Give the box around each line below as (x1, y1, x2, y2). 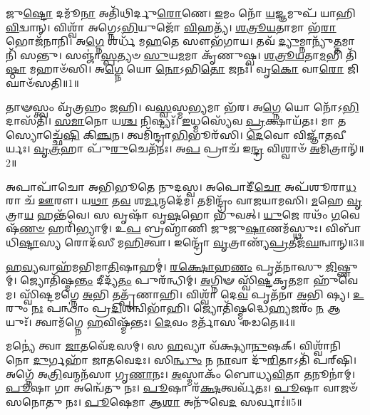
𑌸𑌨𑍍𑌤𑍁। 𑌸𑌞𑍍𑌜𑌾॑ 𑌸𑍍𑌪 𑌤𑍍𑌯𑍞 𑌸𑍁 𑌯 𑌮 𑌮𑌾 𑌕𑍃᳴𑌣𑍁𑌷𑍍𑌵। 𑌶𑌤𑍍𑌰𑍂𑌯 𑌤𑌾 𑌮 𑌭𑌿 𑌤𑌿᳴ (20, 47, 357, 62)
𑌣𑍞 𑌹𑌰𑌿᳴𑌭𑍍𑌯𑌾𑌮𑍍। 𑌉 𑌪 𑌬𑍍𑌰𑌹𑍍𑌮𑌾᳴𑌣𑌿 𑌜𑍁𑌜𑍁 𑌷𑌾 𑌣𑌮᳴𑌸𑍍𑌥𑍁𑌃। (19, 221, 322, 236)
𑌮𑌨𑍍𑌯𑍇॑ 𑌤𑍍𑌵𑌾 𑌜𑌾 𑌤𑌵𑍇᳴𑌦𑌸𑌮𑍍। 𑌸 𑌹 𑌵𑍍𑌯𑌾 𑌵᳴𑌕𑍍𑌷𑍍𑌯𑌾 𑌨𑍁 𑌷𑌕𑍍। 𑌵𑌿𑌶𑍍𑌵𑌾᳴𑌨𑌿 (6, 338, 341, 353)
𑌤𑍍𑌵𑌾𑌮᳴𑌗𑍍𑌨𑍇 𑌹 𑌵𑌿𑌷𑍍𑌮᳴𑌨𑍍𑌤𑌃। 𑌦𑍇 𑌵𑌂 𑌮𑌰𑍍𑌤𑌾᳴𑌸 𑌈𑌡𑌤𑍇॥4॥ (35, 314, 296, 329)
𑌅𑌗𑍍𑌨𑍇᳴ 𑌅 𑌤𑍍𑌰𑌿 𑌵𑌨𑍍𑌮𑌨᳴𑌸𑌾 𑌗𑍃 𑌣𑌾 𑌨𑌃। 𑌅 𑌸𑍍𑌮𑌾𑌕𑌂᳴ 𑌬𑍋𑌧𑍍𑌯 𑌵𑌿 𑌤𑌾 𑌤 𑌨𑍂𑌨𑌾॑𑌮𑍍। (6, 366, 356, 381)
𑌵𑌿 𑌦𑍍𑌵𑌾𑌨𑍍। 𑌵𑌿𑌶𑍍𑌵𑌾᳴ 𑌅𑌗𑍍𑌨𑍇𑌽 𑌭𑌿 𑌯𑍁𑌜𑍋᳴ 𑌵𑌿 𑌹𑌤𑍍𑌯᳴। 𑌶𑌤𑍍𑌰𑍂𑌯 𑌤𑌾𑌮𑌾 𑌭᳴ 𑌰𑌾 (6, 19, 336, 34)
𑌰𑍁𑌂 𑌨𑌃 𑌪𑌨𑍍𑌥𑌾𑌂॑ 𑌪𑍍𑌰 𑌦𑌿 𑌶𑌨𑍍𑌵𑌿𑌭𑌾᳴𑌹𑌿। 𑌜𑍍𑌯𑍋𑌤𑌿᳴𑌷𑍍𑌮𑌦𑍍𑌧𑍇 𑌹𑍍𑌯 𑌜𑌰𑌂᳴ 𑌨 (6, 300, 324, 315)
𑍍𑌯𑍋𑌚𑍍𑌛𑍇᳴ (6, 127, 63, 142)
